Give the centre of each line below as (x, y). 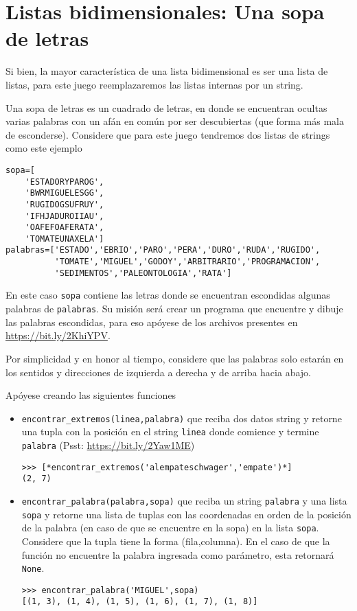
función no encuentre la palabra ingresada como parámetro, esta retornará (178, 554)
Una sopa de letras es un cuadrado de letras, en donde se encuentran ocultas (166, 107)
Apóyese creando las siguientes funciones (91, 395)
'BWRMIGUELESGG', (65, 193)
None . (33, 568)
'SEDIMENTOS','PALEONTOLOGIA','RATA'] (143, 273)
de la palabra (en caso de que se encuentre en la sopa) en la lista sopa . (170, 528)
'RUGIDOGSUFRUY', (65, 204)
